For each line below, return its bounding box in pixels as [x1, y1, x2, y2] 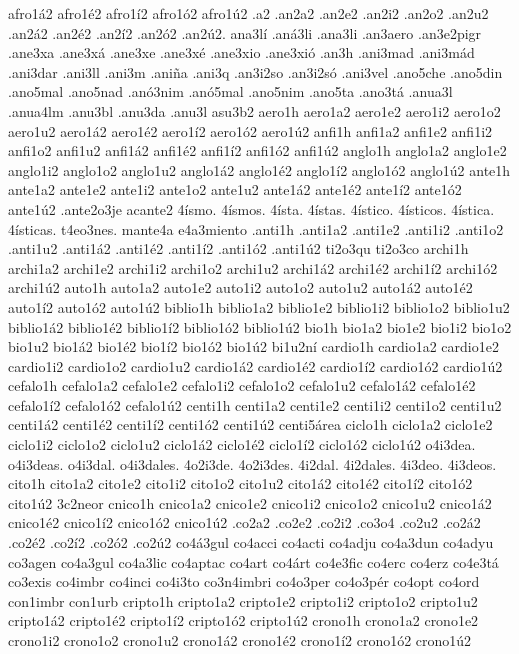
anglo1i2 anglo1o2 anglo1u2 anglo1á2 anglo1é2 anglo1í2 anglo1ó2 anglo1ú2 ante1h [8, 159, 511, 180]
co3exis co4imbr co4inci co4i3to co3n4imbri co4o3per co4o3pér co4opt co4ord [8, 571, 480, 592]
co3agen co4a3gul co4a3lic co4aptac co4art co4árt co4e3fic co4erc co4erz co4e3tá [8, 551, 499, 572]
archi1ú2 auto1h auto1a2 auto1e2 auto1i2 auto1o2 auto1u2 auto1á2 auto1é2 [8, 277, 473, 298]
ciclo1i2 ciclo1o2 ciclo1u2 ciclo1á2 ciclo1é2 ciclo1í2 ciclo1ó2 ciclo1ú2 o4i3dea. [8, 434, 476, 455]
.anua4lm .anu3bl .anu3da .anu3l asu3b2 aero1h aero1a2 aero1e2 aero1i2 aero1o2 [8, 100, 501, 121]
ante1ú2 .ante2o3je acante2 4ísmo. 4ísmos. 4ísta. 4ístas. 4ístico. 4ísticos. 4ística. [8, 198, 495, 219]
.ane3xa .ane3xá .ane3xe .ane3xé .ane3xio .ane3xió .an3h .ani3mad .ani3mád [8, 42, 475, 63]
